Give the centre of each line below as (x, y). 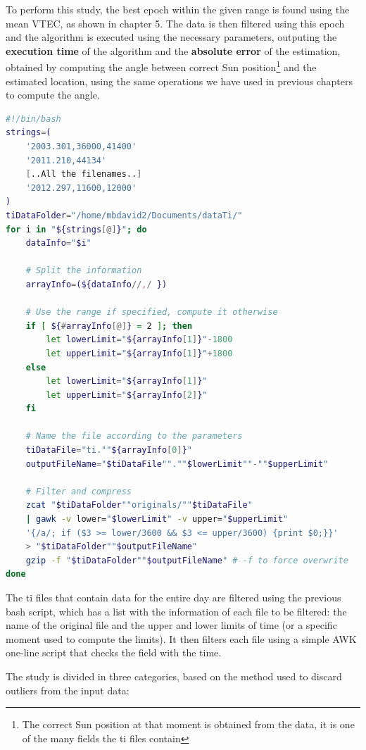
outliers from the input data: (68, 690)
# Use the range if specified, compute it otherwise (152, 312)
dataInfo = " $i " (58, 243)
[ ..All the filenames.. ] (84, 174)
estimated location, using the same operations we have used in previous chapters (179, 81)
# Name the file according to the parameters (134, 436)
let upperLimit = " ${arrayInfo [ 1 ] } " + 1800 (139, 353)
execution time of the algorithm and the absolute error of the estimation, (173, 50)
